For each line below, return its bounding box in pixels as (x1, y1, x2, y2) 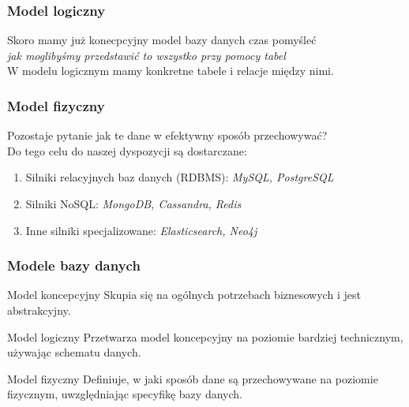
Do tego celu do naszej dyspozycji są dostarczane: (7, 142, 247, 159)
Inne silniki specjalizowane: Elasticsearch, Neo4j (25, 222, 257, 238)
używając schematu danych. (7, 344, 141, 360)
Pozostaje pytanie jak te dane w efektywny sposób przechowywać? (7, 127, 328, 144)
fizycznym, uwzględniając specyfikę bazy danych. (7, 386, 242, 402)
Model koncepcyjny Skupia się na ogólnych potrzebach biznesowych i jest (7, 286, 361, 303)
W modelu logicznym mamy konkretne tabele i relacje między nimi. (7, 62, 334, 79)
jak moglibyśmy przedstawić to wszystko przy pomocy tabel (7, 47, 286, 63)
